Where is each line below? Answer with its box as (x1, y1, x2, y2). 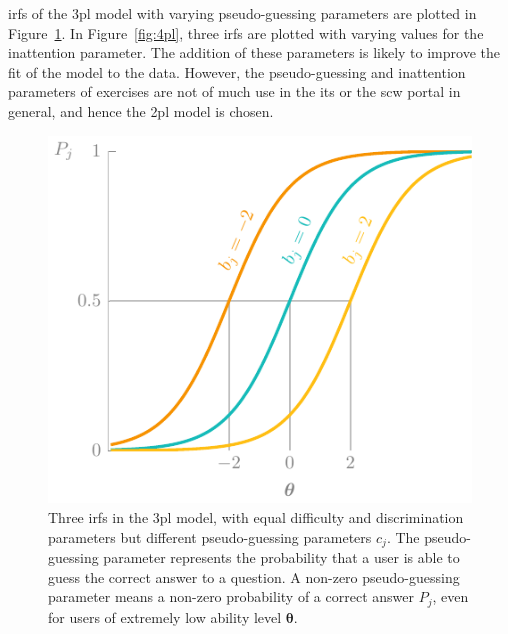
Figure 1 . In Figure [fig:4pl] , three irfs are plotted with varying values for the (8, 22, 484, 43)
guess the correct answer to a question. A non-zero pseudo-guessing (48, 566, 460, 587)
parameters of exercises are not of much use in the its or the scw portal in (8, 81, 461, 102)
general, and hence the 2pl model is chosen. (8, 100, 274, 121)
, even (432, 586, 469, 607)
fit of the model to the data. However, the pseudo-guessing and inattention (8, 61, 466, 82)
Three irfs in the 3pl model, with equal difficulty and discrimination (48, 506, 464, 527)
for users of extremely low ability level (48, 606, 282, 627)
